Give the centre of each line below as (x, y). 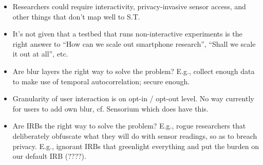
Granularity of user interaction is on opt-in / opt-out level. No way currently (133, 98)
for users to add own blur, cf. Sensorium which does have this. (110, 108)
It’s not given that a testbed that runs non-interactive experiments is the (127, 34)
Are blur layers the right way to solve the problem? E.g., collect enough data (134, 71)
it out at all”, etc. (40, 54)
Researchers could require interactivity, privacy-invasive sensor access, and (129, 6)
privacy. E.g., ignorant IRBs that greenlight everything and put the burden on (136, 146)
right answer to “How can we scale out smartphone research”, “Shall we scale (134, 43)
